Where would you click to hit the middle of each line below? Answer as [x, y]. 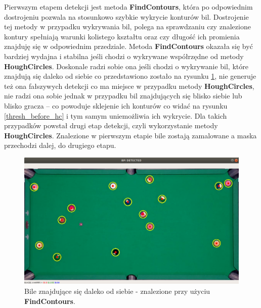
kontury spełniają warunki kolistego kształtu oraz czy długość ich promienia [122, 36]
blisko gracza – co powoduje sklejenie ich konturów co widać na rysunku [116, 105]
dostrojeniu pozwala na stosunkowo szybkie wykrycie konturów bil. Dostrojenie [126, 16]
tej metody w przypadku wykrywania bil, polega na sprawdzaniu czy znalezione [127, 27]
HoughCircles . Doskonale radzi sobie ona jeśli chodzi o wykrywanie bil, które [126, 66]
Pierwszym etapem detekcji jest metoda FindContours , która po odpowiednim [128, 7]
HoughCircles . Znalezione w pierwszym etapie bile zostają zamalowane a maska [130, 135]
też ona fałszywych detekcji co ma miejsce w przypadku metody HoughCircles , [129, 86]
